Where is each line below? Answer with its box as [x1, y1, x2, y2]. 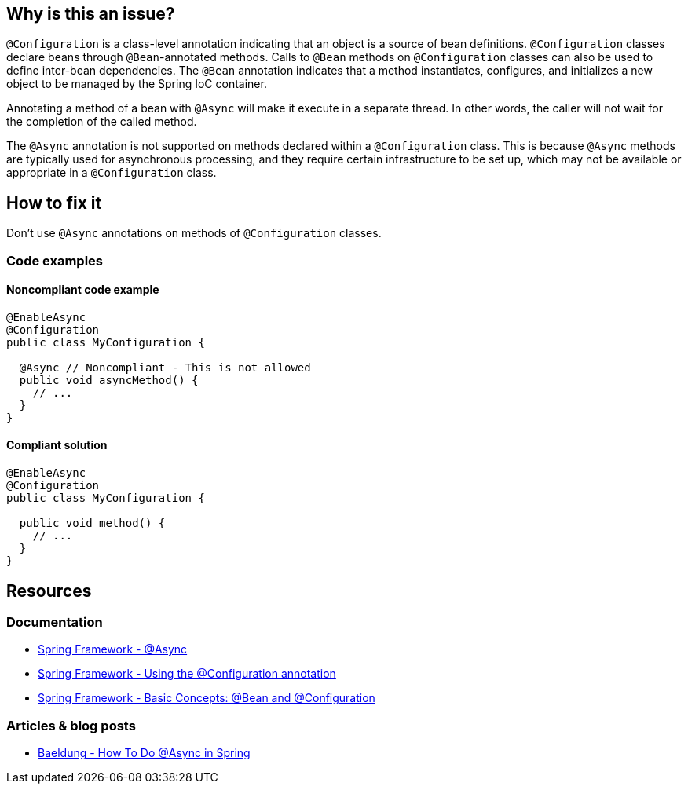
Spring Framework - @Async [38, 642, 188, 657]
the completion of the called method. [6, 115, 197, 129]
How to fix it [6, 192, 102, 213]
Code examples [6, 252, 104, 269]
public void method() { [19, 517, 166, 530]
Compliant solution [6, 438, 108, 452]
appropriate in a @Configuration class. [6, 166, 217, 180]
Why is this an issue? [6, 4, 175, 24]
